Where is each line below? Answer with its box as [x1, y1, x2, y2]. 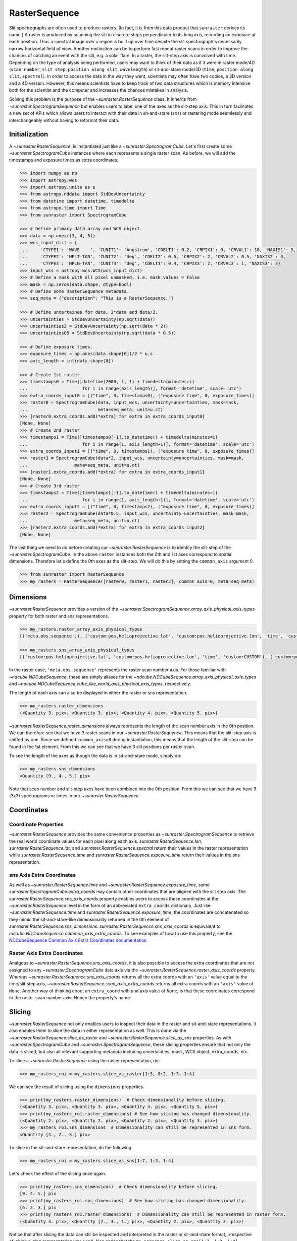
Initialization [9, 130, 49, 138]
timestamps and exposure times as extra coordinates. [9, 157, 119, 163]
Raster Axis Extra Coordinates [9, 950, 83, 957]
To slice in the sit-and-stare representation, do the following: [9, 1144, 133, 1150]
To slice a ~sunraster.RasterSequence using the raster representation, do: [9, 1057, 160, 1063]
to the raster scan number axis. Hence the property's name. [9, 995, 131, 1001]
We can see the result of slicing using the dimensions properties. [9, 1084, 145, 1090]
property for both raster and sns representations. [9, 613, 109, 619]
